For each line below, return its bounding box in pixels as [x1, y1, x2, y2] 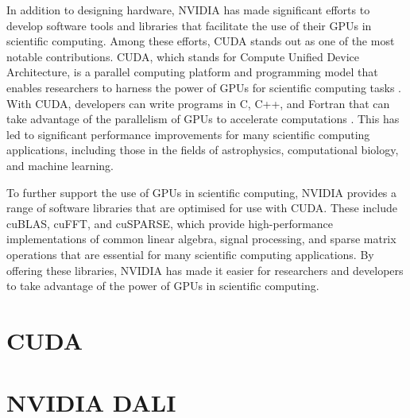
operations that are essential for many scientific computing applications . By [6, 246, 374, 262]
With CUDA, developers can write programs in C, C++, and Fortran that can [6, 95, 390, 111]
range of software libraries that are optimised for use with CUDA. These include [6, 199, 397, 216]
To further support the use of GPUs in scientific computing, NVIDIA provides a [6, 184, 397, 200]
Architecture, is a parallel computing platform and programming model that [6, 64, 378, 80]
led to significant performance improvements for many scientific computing [6, 126, 370, 142]
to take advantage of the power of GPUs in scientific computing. [6, 277, 319, 294]
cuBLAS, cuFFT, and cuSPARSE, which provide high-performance [6, 215, 334, 231]
